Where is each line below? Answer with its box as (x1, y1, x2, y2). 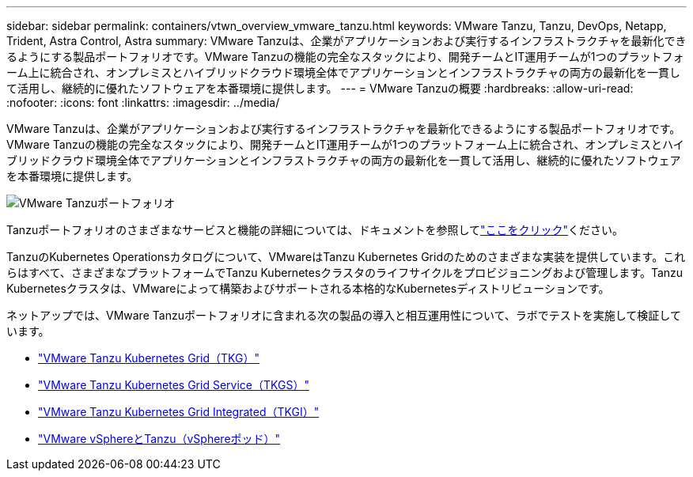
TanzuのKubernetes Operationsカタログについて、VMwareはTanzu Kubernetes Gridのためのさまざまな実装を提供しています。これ (6, 250, 686, 263)
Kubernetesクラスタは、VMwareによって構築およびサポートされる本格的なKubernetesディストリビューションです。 (6, 282, 610, 295)
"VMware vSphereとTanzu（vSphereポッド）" (38, 432, 281, 445)
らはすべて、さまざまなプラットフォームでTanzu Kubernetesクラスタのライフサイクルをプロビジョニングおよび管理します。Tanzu (6, 266, 684, 279)
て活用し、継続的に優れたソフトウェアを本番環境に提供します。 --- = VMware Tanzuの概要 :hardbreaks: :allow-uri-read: (6, 81, 634, 95)
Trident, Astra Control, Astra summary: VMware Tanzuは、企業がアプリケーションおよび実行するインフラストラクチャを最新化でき (6, 34, 687, 47)
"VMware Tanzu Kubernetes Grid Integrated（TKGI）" (38, 405, 320, 418)
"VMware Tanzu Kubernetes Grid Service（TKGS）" (38, 378, 309, 392)
